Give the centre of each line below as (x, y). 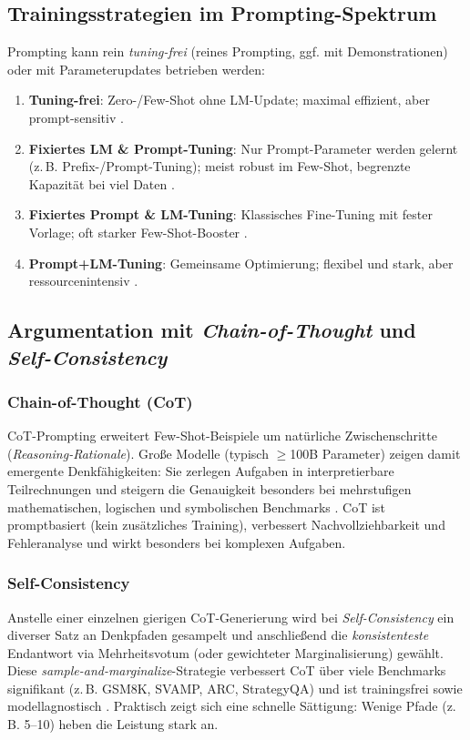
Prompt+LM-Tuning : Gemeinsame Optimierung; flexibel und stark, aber (241, 263)
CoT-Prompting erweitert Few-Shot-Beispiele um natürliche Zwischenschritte (222, 436)
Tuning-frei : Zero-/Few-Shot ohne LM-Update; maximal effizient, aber (229, 100)
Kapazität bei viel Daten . (102, 183)
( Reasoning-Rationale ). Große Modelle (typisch (138, 453)
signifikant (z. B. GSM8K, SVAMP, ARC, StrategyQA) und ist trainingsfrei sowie (235, 688)
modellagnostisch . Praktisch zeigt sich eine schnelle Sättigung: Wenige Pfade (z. (232, 706)
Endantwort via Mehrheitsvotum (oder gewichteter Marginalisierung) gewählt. (225, 652)
